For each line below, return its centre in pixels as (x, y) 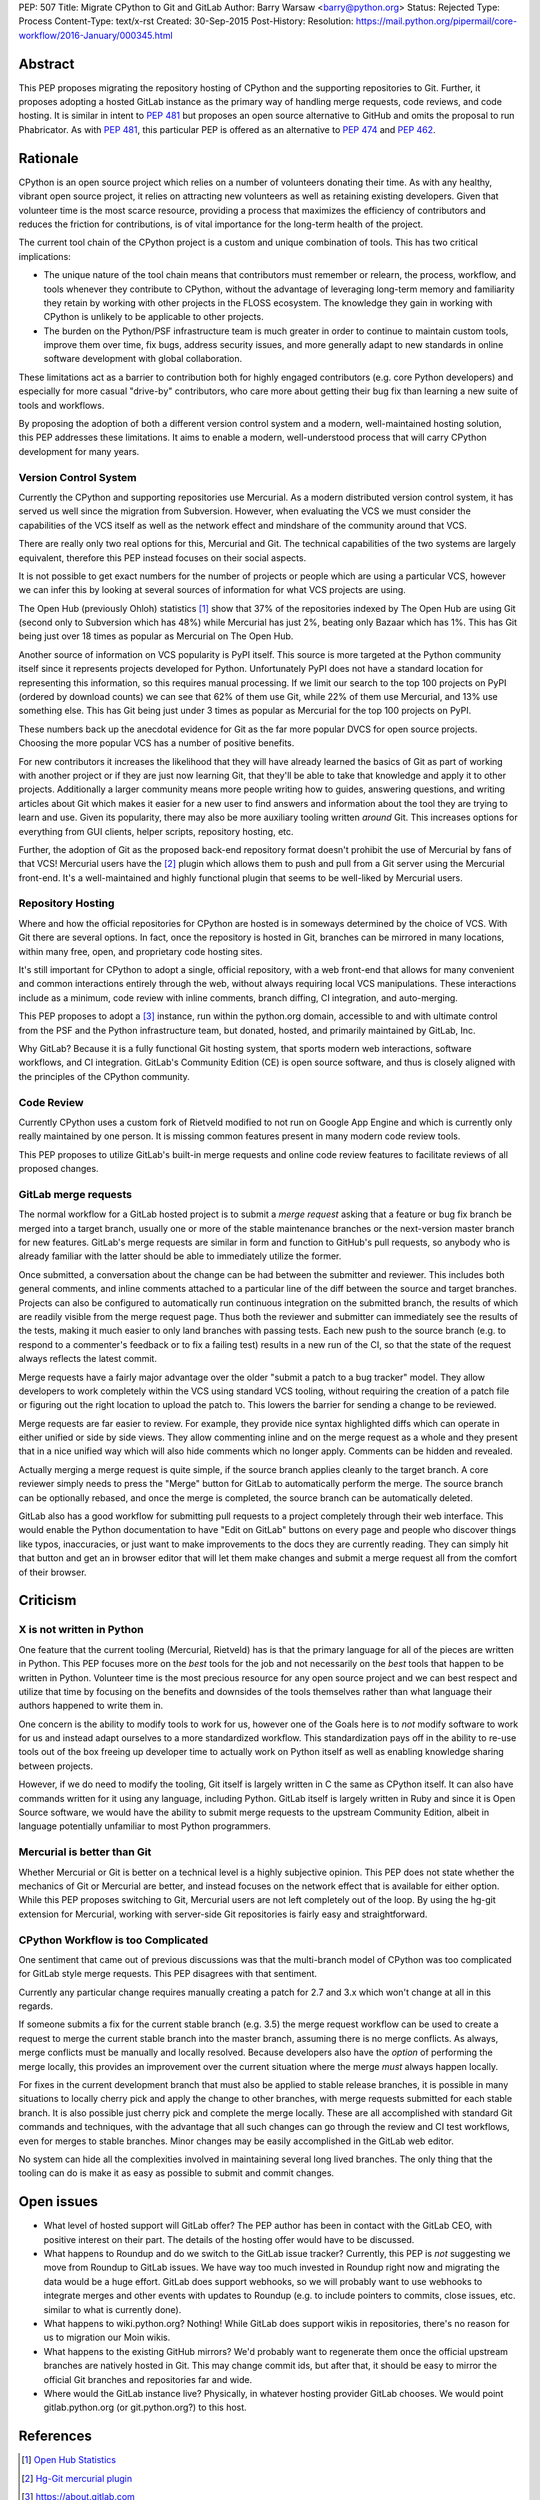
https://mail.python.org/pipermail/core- (436, 21)
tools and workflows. (61, 405)
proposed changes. (58, 1169)
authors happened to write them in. (91, 1706)
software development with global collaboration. (143, 359)
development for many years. (79, 451)
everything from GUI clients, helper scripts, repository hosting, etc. (156, 831)
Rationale (48, 158)
